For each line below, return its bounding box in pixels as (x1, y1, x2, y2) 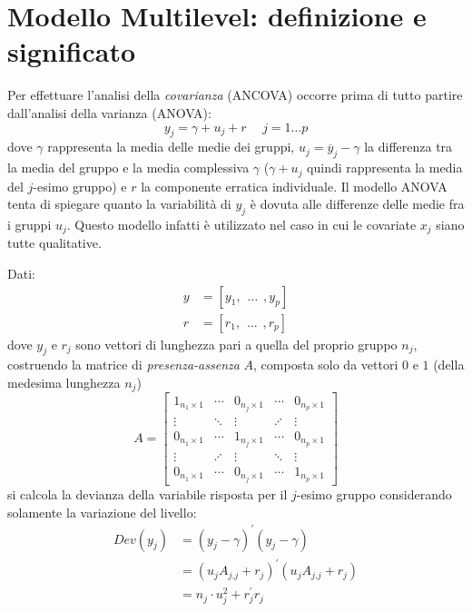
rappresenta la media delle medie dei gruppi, (47, 137, 295, 156)
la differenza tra (364, 137, 453, 156)
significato (7, 33, 136, 70)
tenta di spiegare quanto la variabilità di (7, 194, 231, 213)
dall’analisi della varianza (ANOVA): (7, 103, 211, 122)
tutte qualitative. (7, 233, 102, 252)
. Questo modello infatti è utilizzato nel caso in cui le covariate (66, 214, 417, 233)
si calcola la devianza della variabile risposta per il (7, 484, 288, 503)
